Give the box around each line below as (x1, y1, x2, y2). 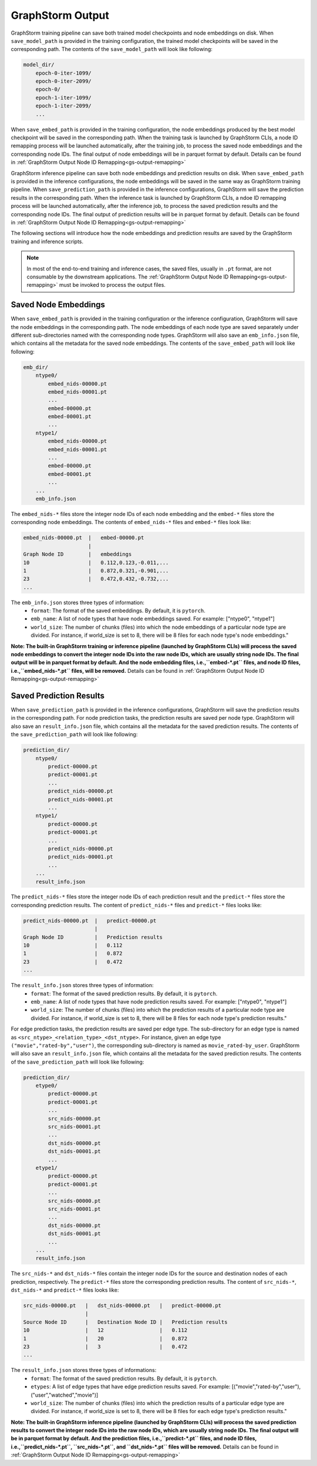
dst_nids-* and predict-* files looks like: (11, 1287, 119, 1294)
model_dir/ (23, 62, 55, 68)
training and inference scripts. (11, 238, 83, 245)
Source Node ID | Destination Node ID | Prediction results (23, 1319, 228, 1325)
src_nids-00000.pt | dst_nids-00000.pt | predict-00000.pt (23, 1302, 222, 1309)
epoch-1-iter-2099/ (35, 103, 92, 109)
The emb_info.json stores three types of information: (11, 599, 145, 606)
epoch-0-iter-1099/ (35, 69, 92, 76)
